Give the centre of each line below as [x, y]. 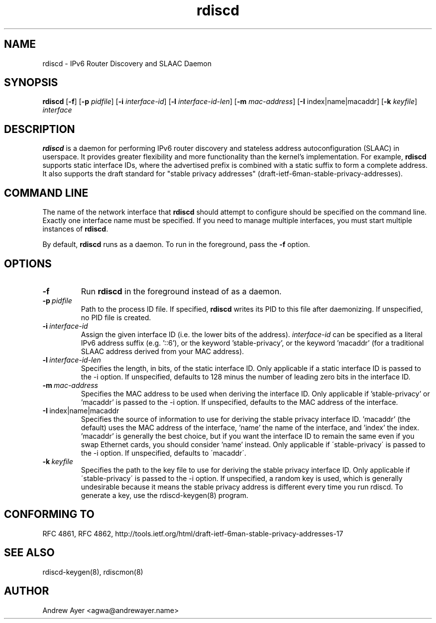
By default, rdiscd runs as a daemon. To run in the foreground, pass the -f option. [176, 245]
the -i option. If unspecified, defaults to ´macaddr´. [163, 453]
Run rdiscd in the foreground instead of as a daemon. [181, 291]
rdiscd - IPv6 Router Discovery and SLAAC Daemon [127, 63]
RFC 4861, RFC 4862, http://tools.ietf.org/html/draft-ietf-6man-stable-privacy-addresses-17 [193, 533]
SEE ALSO [29, 553]
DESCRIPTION [40, 129]
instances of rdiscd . [75, 229]
